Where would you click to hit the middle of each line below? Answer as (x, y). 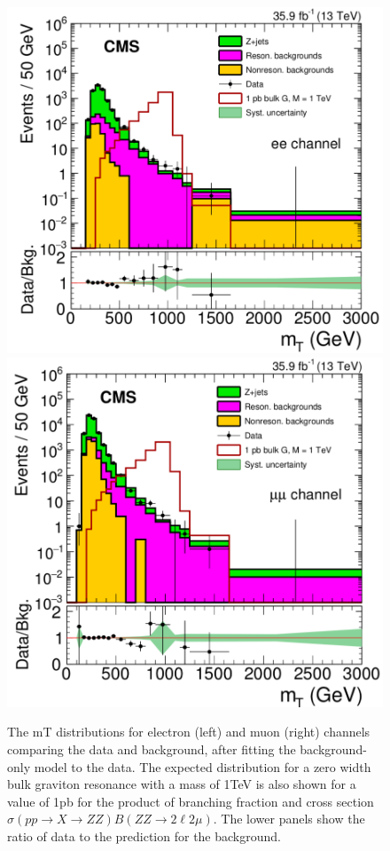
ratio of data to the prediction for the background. (144, 835)
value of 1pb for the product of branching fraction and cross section (191, 801)
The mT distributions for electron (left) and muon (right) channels (189, 732)
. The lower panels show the (289, 819)
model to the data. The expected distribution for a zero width (203, 766)
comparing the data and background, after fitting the (152, 749)
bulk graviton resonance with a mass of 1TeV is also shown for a (182, 784)
